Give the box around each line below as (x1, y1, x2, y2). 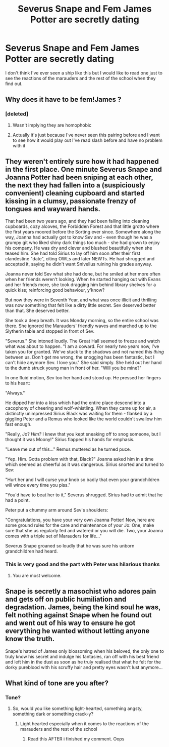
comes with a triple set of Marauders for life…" (5, 533, 102, 539)
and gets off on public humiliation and (5, 595, 127, 604)
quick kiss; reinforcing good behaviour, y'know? (5, 287, 105, 293)
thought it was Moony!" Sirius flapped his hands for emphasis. (5, 437, 135, 443)
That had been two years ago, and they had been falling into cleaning (5, 218, 150, 224)
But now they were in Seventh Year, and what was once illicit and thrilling (5, 297, 157, 303)
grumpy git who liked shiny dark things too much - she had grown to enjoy (5, 240, 160, 246)
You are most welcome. (12, 572, 62, 578)
